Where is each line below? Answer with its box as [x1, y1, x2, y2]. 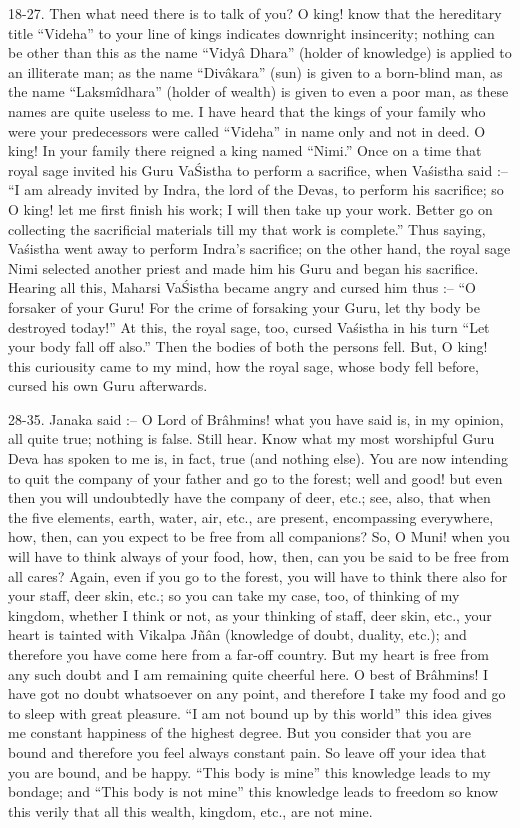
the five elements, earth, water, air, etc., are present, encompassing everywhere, [8, 506, 494, 527]
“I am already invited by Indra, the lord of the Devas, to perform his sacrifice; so [8, 179, 504, 200]
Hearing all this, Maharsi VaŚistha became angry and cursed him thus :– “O [8, 277, 477, 298]
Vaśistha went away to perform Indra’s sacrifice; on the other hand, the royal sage [8, 238, 511, 259]
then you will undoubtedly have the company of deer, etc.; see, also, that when [8, 487, 491, 508]
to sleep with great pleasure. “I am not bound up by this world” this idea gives [8, 702, 492, 723]
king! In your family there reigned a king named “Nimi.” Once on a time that [8, 140, 482, 161]
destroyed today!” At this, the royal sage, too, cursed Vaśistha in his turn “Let [8, 316, 490, 337]
